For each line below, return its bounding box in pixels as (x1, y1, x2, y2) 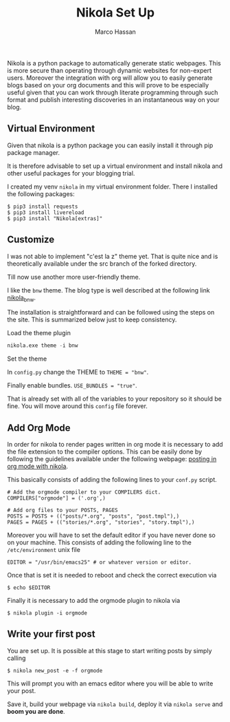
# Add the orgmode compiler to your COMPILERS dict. (7, 489, 161, 496)
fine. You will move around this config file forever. (7, 402, 148, 410)
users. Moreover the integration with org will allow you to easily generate (7, 74, 213, 82)
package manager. (7, 148, 60, 156)
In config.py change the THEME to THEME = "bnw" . (7, 368, 149, 376)
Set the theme (7, 354, 47, 363)
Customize (7, 234, 55, 246)
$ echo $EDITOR (7, 584, 51, 591)
